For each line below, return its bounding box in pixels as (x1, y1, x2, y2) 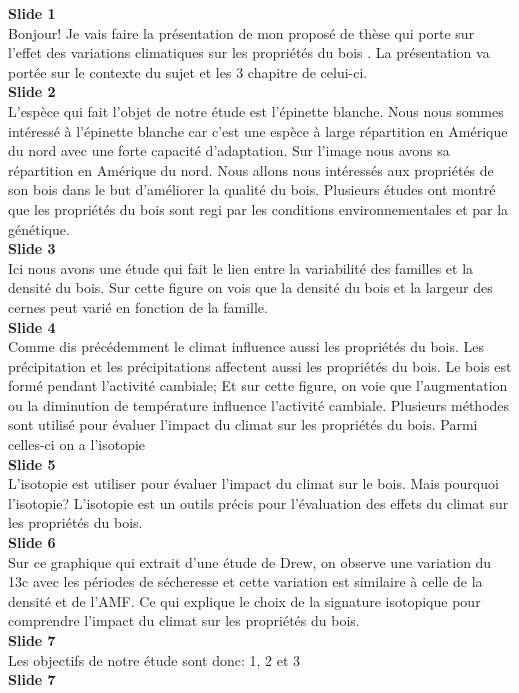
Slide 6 (8, 532, 56, 553)
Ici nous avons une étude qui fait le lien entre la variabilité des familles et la (8, 257, 474, 278)
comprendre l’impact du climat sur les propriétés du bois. (8, 610, 360, 631)
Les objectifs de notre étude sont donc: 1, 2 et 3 (8, 649, 301, 670)
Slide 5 (8, 453, 56, 474)
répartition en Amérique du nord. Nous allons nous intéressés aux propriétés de (8, 159, 494, 180)
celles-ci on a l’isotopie (8, 434, 146, 455)
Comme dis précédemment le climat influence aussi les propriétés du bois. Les (8, 336, 484, 357)
